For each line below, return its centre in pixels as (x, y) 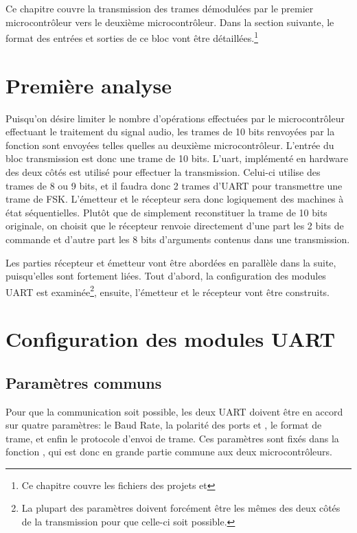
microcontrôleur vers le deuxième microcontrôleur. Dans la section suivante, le (170, 22)
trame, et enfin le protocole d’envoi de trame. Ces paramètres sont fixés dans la (172, 438)
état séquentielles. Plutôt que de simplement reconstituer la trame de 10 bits (166, 212)
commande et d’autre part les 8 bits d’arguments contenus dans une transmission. (178, 239)
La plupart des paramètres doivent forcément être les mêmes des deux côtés (181, 508)
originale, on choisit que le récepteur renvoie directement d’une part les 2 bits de (175, 226)
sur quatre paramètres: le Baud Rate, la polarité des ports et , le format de (164, 425)
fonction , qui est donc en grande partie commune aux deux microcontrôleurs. (169, 452)
